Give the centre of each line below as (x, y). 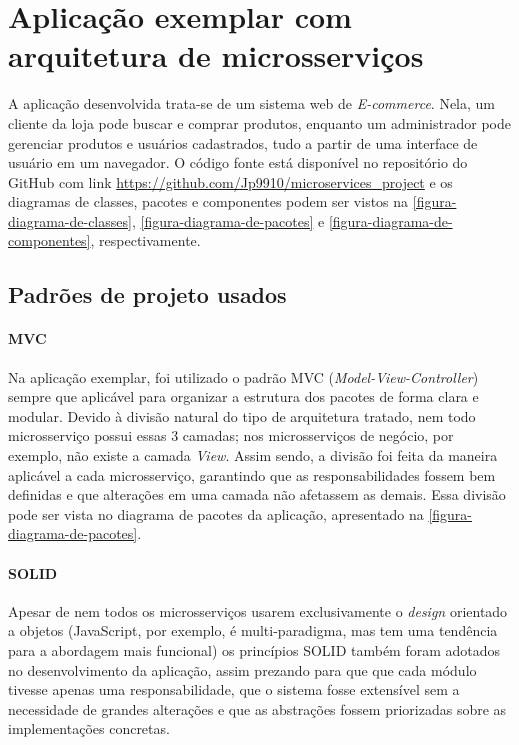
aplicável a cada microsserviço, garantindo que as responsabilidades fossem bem (252, 474)
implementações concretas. (89, 728)
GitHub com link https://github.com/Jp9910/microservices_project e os (230, 181)
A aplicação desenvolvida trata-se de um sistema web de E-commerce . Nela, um (251, 103)
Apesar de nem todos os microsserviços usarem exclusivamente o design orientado (258, 610)
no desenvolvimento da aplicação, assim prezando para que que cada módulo (242, 669)
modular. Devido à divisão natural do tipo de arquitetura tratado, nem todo (242, 415)
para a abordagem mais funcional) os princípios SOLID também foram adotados (254, 649)
